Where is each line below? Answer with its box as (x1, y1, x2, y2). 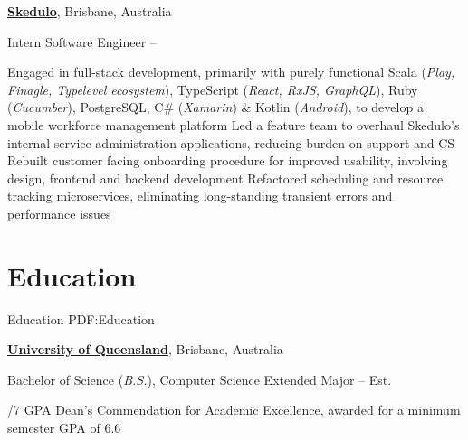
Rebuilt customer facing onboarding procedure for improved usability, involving (7, 151, 448, 170)
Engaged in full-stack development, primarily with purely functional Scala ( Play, (7, 62, 455, 81)
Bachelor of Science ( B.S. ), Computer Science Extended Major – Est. (7, 370, 392, 389)
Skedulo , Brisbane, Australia (7, 2, 172, 20)
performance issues (7, 203, 111, 222)
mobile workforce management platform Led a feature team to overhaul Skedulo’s (7, 115, 460, 134)
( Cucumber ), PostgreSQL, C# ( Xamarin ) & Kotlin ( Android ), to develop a (7, 98, 424, 117)
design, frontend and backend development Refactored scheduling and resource (7, 168, 444, 187)
